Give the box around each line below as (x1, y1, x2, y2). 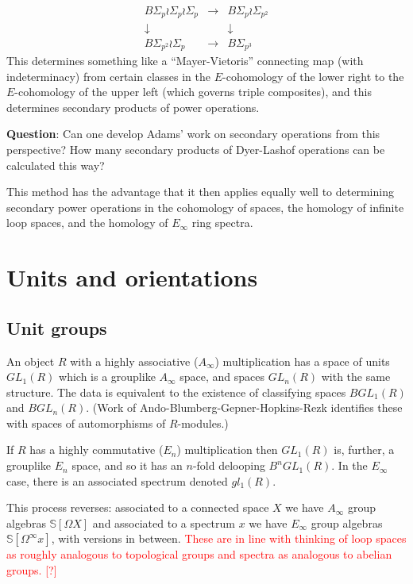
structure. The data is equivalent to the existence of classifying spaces (6, 383, 346, 400)
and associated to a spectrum (92, 514, 235, 531)
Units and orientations (6, 261, 258, 294)
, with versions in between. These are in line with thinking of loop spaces (51, 530, 407, 547)
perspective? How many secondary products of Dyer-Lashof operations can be (6, 140, 385, 157)
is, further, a (334, 441, 395, 458)
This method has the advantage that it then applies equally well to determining (6, 183, 394, 200)
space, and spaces (179, 368, 265, 385)
